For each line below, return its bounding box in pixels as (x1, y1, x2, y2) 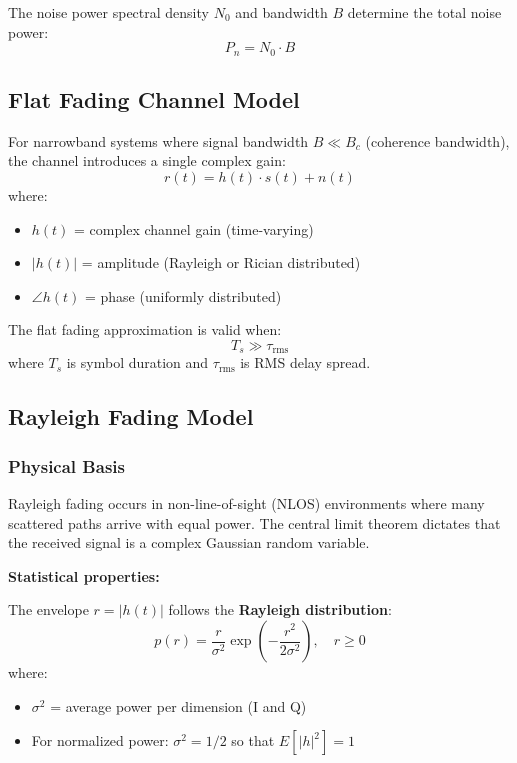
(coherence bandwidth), (365, 130, 510, 151)
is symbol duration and (66, 352, 209, 373)
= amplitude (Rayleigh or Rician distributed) (81, 252, 361, 273)
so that (231, 730, 275, 751)
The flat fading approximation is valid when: (8, 319, 282, 340)
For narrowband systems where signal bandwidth (8, 130, 309, 151)
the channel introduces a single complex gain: (8, 150, 286, 171)
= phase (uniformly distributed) (84, 285, 282, 306)
